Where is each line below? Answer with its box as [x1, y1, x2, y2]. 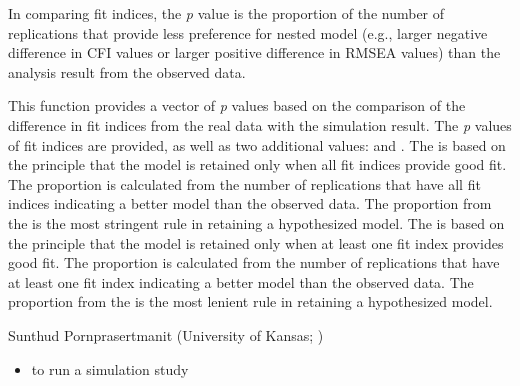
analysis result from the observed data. [8, 61, 246, 82]
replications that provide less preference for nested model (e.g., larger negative [8, 22, 488, 43]
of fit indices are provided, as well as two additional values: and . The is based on [8, 134, 506, 155]
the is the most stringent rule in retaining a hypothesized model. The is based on [8, 212, 505, 233]
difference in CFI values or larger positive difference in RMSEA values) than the [8, 42, 501, 63]
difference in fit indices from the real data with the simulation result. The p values [8, 114, 512, 135]
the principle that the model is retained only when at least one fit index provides [8, 232, 504, 253]
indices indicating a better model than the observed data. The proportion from [8, 193, 492, 214]
